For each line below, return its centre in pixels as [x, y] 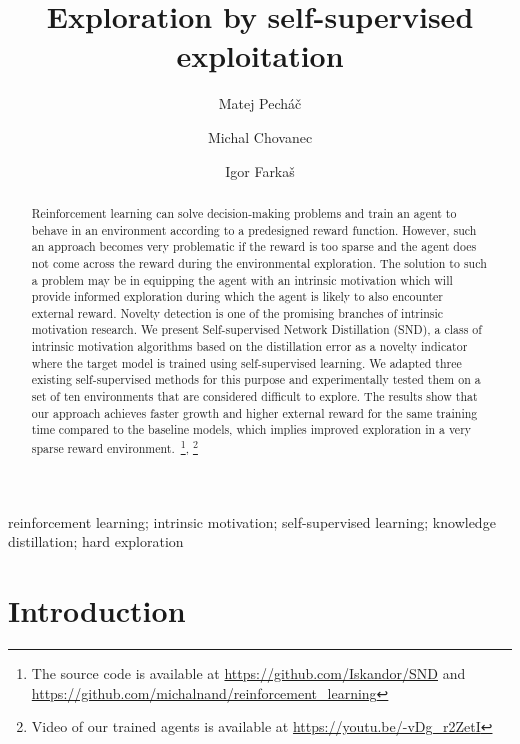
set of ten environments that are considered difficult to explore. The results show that [254, 396]
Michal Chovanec [260, 136]
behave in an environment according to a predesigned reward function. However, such [254, 229]
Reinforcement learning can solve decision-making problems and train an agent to [244, 212]
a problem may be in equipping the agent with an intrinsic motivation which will [242, 279]
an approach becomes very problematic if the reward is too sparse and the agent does [254, 246]
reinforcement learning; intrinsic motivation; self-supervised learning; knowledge [252, 521]
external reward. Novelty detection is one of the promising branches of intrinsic [237, 312]
